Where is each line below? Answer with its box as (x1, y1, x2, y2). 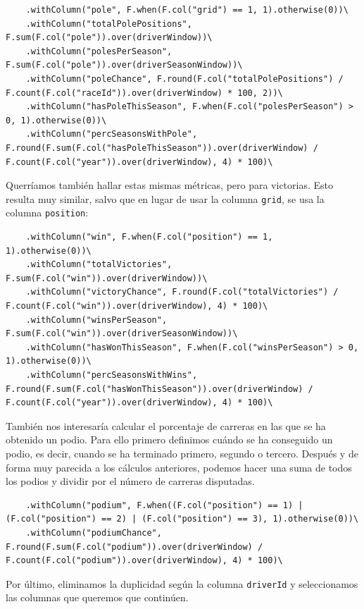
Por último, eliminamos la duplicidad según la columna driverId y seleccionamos (6, 576, 358, 591)
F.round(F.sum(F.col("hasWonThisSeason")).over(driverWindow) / (6, 383, 313, 394)
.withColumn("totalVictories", (25, 259, 172, 270)
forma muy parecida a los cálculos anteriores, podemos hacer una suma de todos (6, 460, 352, 474)
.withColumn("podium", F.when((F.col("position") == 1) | (25, 500, 303, 510)
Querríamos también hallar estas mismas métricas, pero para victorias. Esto (6, 178, 333, 192)
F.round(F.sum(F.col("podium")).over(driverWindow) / (6, 541, 263, 552)
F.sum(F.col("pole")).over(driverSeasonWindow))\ (6, 60, 243, 70)
